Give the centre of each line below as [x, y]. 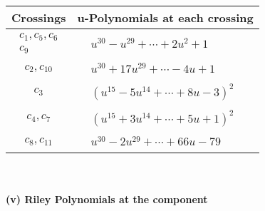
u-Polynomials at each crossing [165, 17]
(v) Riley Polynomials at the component [107, 199]
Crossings [39, 17]
